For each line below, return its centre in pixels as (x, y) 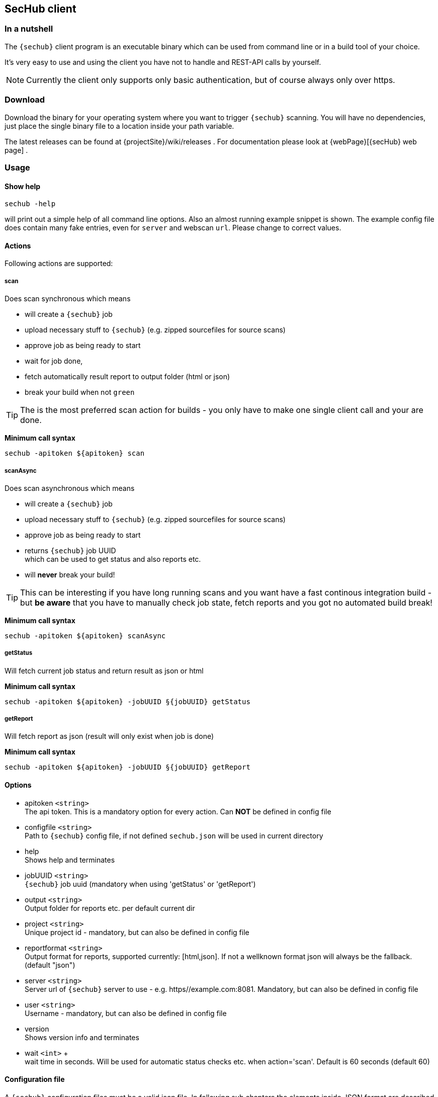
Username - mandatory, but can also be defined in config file (126, 1013)
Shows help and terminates (70, 860)
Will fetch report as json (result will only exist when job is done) (109, 736)
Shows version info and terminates (82, 1037)
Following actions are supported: (59, 264)
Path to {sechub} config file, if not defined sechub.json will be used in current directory (174, 835)
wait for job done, (54, 361)
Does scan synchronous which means (68, 299)
